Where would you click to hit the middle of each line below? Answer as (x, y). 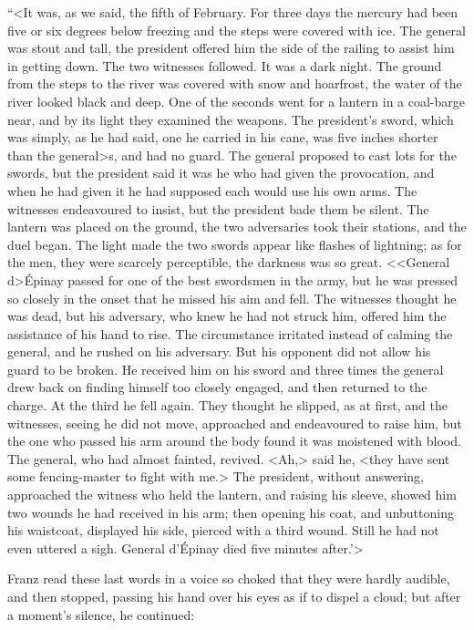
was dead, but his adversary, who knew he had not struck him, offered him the (227, 316)
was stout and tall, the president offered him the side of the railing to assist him (231, 48)
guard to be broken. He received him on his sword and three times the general (226, 369)
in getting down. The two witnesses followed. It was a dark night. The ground (225, 65)
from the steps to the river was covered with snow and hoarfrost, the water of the (235, 83)
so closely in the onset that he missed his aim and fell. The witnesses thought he (232, 298)
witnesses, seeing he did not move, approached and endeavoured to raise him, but (235, 423)
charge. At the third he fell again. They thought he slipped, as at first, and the (227, 405)
